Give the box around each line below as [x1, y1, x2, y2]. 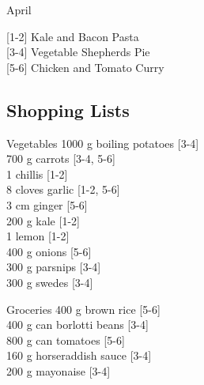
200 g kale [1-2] [6, 212, 80, 228]
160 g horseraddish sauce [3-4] [6, 347, 152, 364]
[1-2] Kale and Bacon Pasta [6, 28, 139, 44]
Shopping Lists [6, 97, 130, 122]
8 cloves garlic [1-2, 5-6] [6, 181, 120, 198]
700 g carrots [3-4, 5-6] [6, 150, 115, 167]
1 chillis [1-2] [6, 165, 68, 182]
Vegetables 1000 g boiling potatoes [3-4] [6, 134, 199, 151]
